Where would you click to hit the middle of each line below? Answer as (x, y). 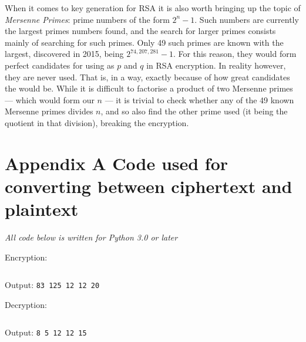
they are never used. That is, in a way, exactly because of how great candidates (147, 77)
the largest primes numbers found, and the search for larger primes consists (140, 31)
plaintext (42, 209)
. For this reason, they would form (235, 54)
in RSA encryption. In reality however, (216, 65)
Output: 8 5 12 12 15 (46, 332)
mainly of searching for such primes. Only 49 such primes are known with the (144, 42)
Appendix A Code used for (117, 163)
